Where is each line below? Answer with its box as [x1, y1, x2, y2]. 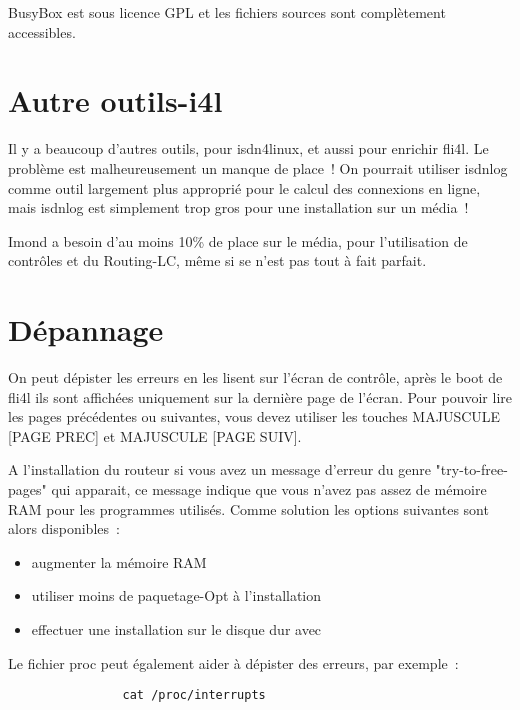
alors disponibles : [8, 518, 120, 539]
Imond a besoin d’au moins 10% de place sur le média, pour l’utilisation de [8, 230, 468, 251]
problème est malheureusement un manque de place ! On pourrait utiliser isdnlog [8, 157, 508, 178]
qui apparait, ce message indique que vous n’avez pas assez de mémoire [51, 478, 487, 499]
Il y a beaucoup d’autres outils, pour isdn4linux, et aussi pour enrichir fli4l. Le [8, 138, 489, 159]
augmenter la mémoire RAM [31, 551, 207, 572]
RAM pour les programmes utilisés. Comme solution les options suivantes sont [8, 498, 489, 519]
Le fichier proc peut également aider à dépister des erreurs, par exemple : [8, 652, 459, 673]
